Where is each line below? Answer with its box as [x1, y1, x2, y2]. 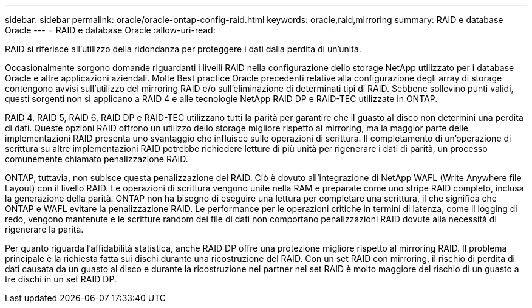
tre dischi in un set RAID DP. [5, 274, 117, 284]
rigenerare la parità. [5, 224, 84, 234]
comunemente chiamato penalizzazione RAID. [5, 154, 188, 164]
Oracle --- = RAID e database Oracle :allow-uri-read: [5, 25, 216, 35]
